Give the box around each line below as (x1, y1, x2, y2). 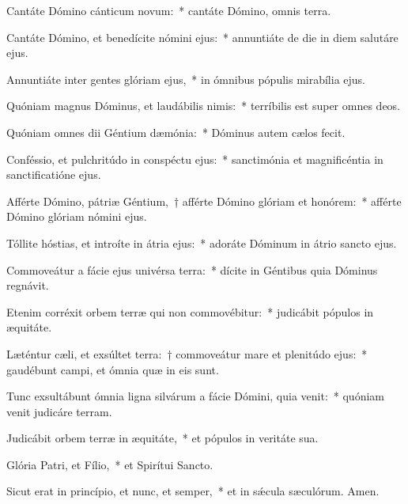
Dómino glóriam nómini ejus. (6, 208, 147, 225)
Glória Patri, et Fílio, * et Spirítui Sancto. (6, 456, 213, 472)
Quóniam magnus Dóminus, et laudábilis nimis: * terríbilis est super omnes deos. (6, 97, 401, 114)
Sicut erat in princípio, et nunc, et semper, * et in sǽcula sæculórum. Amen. (6, 483, 380, 499)
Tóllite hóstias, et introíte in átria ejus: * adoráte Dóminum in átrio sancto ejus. (6, 234, 397, 251)
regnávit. (6, 277, 49, 294)
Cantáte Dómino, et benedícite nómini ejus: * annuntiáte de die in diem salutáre (6, 28, 399, 45)
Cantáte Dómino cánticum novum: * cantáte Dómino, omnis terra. (6, 2, 331, 18)
